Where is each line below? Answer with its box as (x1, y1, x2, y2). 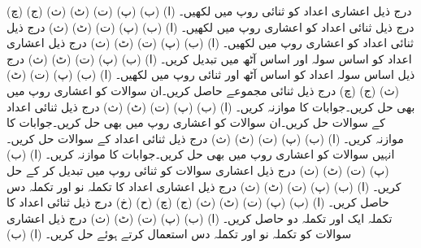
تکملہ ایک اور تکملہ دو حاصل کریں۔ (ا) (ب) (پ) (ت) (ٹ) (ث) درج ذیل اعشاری (7, 209, 393, 226)
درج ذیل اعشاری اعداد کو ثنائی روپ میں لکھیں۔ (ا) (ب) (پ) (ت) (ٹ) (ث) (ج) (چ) (7, 2, 412, 19)
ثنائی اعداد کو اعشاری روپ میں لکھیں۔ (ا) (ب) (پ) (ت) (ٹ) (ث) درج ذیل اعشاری (7, 34, 414, 51)
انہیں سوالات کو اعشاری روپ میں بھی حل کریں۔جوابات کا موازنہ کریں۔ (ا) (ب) (7, 146, 395, 163)
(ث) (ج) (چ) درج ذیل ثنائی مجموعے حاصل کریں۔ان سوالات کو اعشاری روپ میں (7, 81, 400, 98)
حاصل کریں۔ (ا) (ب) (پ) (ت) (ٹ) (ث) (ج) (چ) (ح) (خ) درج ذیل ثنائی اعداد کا (7, 194, 389, 211)
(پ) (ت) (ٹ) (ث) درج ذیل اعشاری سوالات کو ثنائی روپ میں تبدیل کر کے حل (7, 161, 389, 178)
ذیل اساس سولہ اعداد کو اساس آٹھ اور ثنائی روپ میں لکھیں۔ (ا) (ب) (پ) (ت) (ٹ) (7, 66, 415, 83)
